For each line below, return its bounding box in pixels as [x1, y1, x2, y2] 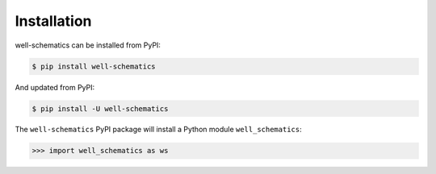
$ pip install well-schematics [31, 61, 157, 71]
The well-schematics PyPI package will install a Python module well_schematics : [15, 125, 302, 135]
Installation [15, 12, 92, 30]
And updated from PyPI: [15, 82, 95, 92]
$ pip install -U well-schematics [31, 104, 169, 113]
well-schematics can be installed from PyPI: [15, 40, 161, 50]
